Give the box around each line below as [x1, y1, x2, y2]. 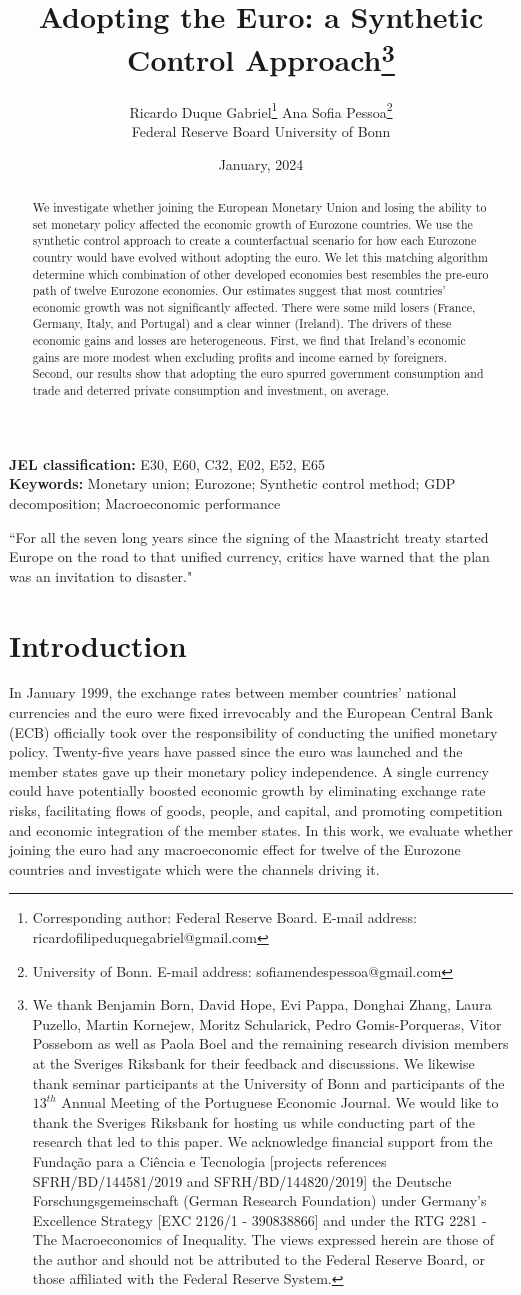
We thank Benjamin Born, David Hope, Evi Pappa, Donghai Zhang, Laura [32, 994, 492, 1015]
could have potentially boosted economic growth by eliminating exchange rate [9, 780, 486, 801]
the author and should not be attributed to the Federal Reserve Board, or [32, 1248, 485, 1269]
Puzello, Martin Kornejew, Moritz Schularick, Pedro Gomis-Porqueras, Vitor [32, 1013, 502, 1034]
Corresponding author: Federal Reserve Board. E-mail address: [32, 907, 417, 928]
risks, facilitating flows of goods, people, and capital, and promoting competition [9, 800, 503, 820]
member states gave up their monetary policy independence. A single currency [9, 760, 489, 781]
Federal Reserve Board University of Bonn [131, 120, 391, 141]
